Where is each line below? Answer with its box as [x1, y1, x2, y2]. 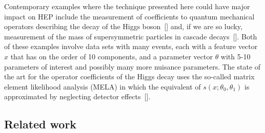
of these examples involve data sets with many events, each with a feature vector [4, 41, 258, 52]
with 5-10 [220, 51, 251, 61]
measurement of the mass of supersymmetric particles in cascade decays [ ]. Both [4, 31, 257, 41]
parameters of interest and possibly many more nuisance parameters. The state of [4, 61, 261, 72]
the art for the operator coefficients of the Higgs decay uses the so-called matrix [4, 71, 255, 82]
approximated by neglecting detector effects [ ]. [4, 91, 151, 102]
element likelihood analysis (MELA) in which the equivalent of [4, 81, 201, 92]
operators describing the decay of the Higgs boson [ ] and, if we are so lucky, [4, 21, 242, 32]
